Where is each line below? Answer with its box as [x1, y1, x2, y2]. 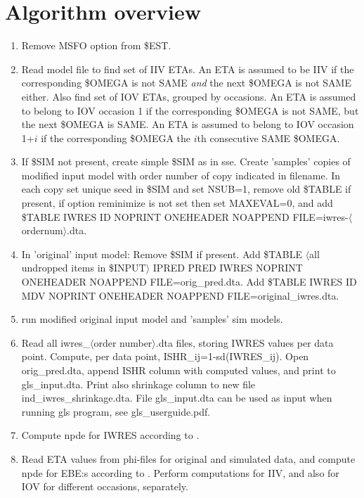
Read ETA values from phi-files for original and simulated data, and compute [21, 451, 356, 466]
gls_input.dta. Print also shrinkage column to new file [21, 376, 256, 391]
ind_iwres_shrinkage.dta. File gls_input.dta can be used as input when [21, 390, 332, 405]
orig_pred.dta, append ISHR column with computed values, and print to [21, 363, 336, 377]
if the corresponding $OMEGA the [41, 130, 191, 145]
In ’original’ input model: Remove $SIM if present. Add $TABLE [21, 246, 302, 261]
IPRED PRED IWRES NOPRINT [152, 260, 303, 275]
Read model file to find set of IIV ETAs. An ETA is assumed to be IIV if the [21, 61, 354, 76]
